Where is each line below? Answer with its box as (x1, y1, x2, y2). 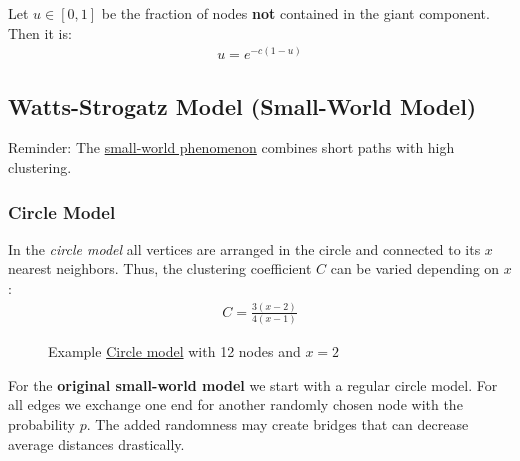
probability (8, 414, 75, 435)
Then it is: (8, 22, 72, 43)
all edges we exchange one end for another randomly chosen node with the (8, 394, 463, 415)
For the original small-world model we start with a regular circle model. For (8, 374, 498, 395)
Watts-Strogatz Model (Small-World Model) (8, 90, 477, 121)
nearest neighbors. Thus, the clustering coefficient (8, 258, 312, 279)
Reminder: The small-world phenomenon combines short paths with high (8, 137, 455, 158)
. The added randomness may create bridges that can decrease (86, 414, 469, 435)
